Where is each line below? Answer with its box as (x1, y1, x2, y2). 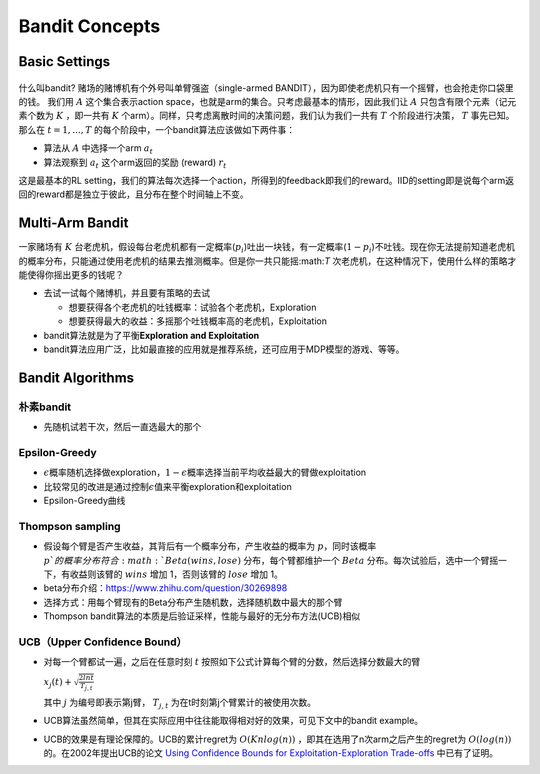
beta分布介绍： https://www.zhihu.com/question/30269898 (43, 582, 288, 594)
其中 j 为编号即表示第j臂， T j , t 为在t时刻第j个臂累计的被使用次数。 (43, 696, 317, 710)
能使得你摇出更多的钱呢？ (18, 268, 124, 280)
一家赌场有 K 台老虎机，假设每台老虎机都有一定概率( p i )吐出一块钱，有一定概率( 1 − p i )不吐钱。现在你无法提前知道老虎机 (18, 241, 515, 255)
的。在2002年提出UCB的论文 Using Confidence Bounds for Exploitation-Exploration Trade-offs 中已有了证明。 (43, 747, 499, 759)
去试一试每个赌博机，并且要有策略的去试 (43, 287, 210, 299)
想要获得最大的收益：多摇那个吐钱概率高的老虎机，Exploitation (68, 315, 327, 327)
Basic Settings (18, 53, 111, 70)
